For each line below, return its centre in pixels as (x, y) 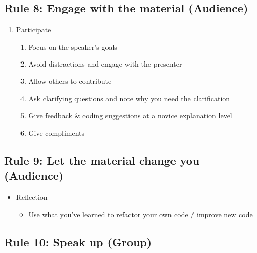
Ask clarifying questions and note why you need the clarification (129, 98)
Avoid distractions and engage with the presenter (105, 64)
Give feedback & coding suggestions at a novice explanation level (130, 115)
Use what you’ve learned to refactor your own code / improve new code (141, 214)
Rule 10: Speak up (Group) (78, 241)
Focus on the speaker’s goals (73, 46)
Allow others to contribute (70, 81)
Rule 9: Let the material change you (102, 160)
